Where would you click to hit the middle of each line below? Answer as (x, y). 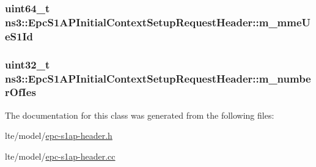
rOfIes (20, 92)
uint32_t (28, 64)
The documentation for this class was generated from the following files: (140, 115)
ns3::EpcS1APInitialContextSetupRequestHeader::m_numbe (158, 78)
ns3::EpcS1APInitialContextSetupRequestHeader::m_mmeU (158, 22)
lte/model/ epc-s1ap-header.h (59, 135)
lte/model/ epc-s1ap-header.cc (60, 156)
